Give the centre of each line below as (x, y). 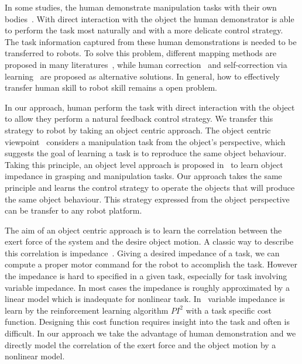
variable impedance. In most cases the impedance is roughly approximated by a (147, 287)
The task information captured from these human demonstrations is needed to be (151, 41)
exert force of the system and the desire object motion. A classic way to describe (149, 241)
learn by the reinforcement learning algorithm (87, 310)
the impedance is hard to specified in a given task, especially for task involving (146, 276)
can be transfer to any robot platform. (73, 210)
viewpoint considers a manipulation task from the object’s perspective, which (145, 141)
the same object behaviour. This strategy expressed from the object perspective (147, 199)
